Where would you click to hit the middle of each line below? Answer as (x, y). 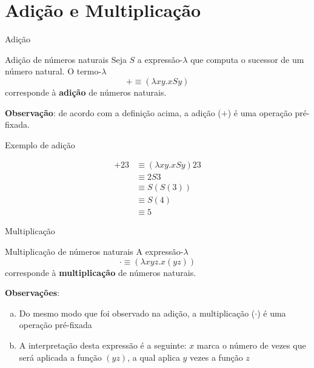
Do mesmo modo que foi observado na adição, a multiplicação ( (137, 313)
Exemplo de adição (40, 144)
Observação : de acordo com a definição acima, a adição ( (113, 112)
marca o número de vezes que (251, 345)
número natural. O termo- (53, 71)
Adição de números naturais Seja (66, 59)
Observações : (32, 293)
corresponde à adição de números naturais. (86, 92)
